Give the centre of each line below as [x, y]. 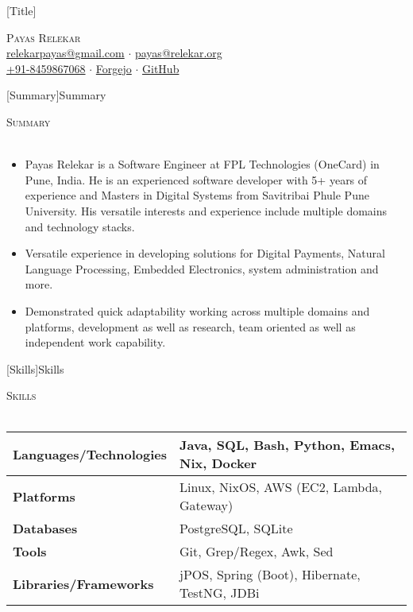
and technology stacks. [80, 226]
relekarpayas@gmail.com [66, 53]
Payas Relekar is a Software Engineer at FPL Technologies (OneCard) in [202, 164]
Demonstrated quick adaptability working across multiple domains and [197, 310]
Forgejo [114, 68]
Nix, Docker [218, 463]
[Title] [21, 10]
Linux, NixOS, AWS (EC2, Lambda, [281, 487]
